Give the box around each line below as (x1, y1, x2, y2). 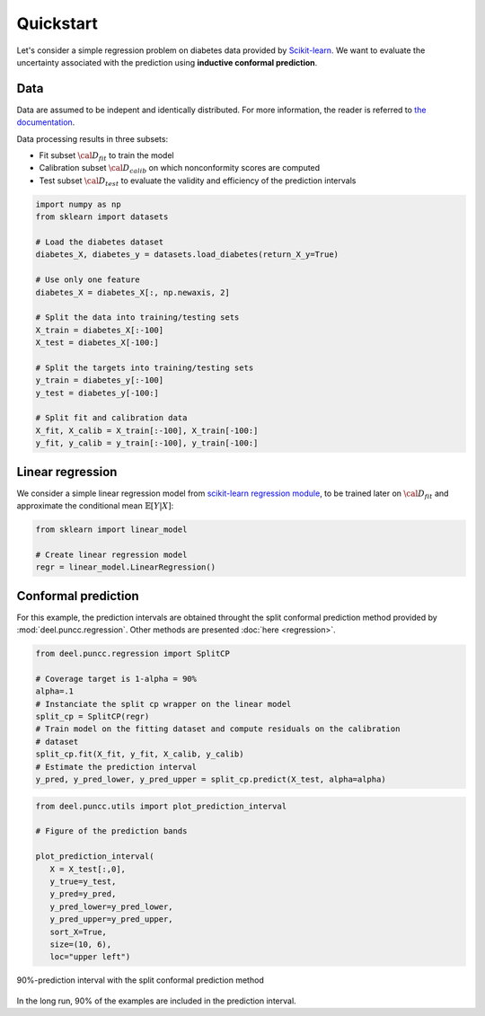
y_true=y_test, (49, 876, 117, 887)
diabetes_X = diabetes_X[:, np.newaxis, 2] (35, 287, 231, 297)
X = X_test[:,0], (49, 863, 126, 874)
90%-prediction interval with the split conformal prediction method (16, 975, 264, 985)
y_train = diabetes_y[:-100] (35, 375, 164, 385)
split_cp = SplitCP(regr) (35, 711, 150, 722)
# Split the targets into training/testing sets (35, 362, 254, 373)
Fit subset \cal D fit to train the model (39, 150, 174, 163)
